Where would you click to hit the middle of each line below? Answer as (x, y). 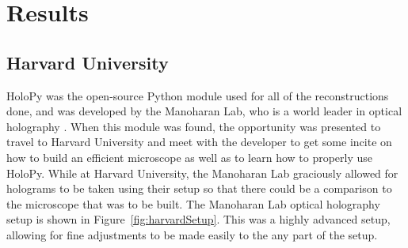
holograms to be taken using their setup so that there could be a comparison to (199, 188)
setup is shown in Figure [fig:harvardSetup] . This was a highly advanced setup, (198, 219)
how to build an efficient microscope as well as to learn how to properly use (190, 157)
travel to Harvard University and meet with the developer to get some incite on (199, 142)
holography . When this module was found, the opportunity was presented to (194, 126)
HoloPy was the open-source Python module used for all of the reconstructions (198, 95)
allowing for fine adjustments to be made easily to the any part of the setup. (192, 234)
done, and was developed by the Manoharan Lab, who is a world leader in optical (204, 111)
